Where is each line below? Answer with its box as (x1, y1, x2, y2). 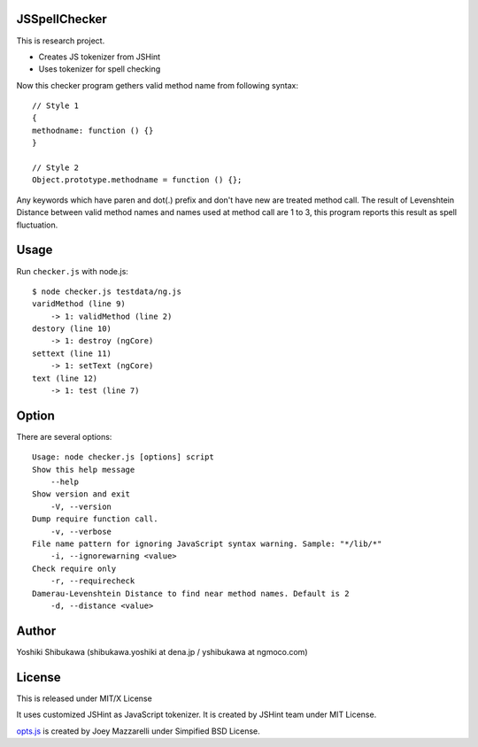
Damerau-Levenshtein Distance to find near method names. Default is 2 (32, 589, 350, 598)
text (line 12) (32, 373, 98, 383)
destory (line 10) (32, 324, 112, 334)
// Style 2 (32, 163, 80, 173)
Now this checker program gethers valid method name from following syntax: (16, 80, 299, 90)
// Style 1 (32, 101, 80, 111)
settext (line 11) (32, 348, 112, 358)
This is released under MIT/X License (16, 693, 152, 704)
